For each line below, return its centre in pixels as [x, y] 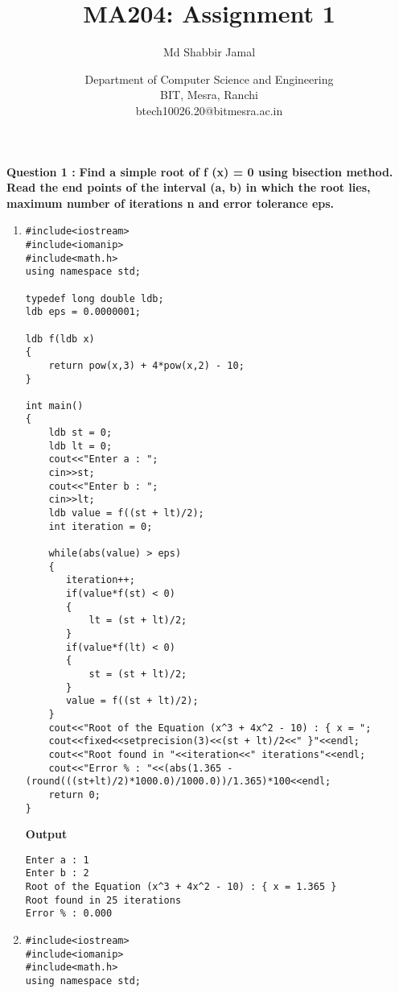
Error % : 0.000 [69, 914]
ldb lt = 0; [80, 446]
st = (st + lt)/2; [138, 674]
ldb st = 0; [80, 433]
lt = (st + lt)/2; [138, 621]
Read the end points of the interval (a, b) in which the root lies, [189, 187]
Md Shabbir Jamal [209, 52]
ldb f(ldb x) [60, 339]
